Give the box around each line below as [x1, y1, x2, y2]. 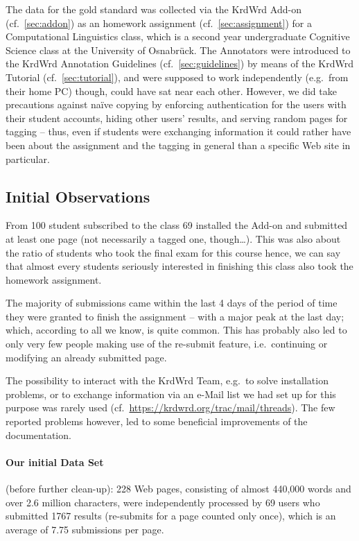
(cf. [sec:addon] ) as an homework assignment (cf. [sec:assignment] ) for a [6, 15, 313, 30]
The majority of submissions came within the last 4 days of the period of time [6, 295, 338, 310]
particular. [6, 151, 50, 166]
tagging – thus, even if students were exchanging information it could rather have [6, 124, 351, 139]
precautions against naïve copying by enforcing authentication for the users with [6, 97, 347, 112]
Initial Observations [6, 185, 150, 207]
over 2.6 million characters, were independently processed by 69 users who [6, 495, 320, 509]
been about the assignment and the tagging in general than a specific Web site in [6, 137, 351, 152]
